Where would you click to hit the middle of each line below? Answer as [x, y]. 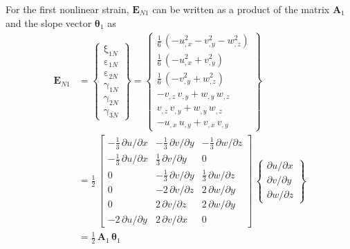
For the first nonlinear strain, [67, 9]
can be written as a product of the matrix [241, 9]
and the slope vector [49, 22]
